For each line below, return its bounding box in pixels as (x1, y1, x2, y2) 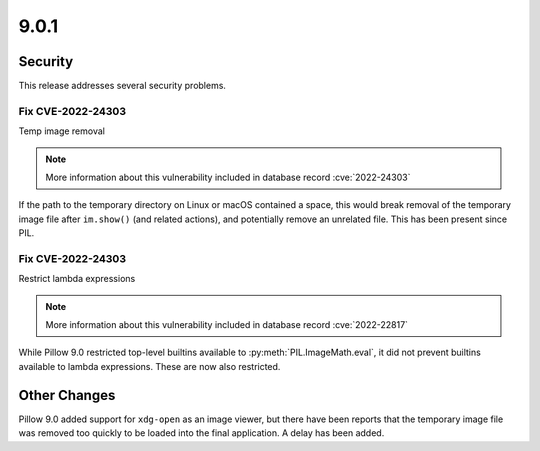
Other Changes (18, 386, 116, 404)
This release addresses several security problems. (18, 80, 227, 92)
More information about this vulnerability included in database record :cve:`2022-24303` (45, 171, 411, 183)
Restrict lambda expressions (18, 273, 136, 285)
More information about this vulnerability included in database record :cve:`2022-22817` (45, 319, 409, 331)
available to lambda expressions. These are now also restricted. (18, 360, 281, 372)
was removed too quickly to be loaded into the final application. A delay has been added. (18, 427, 385, 439)
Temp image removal (18, 125, 105, 137)
